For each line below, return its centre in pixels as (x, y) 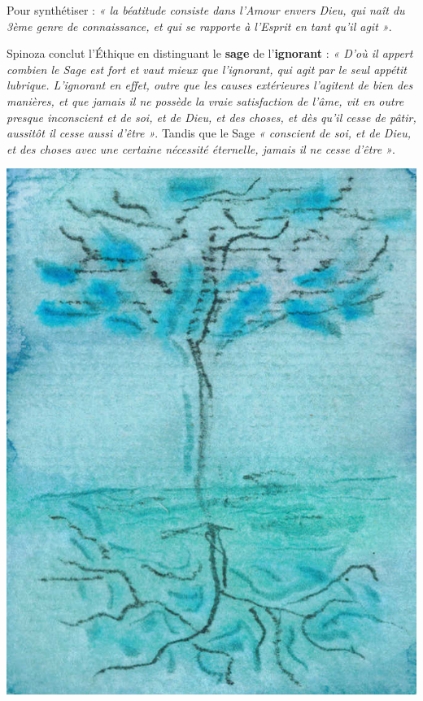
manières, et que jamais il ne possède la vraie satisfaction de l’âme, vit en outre (205, 100)
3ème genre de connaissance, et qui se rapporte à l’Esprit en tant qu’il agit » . (199, 26)
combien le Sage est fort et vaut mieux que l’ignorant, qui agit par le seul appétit (207, 69)
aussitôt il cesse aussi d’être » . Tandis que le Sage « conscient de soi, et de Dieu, (209, 133)
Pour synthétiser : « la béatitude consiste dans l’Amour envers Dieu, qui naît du (206, 10)
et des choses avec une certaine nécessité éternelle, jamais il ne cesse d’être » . (201, 148)
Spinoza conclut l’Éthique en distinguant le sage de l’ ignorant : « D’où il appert (210, 53)
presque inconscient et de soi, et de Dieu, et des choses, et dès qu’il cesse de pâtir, (211, 117)
